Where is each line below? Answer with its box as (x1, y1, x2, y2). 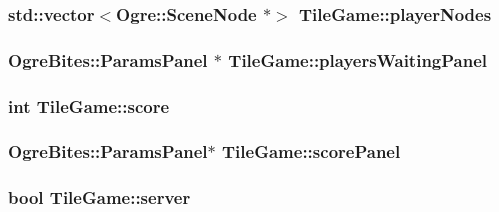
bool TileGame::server (8, 185, 191, 210)
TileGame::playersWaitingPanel (228, 47, 488, 72)
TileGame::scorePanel (222, 139, 401, 164)
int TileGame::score (8, 93, 170, 118)
